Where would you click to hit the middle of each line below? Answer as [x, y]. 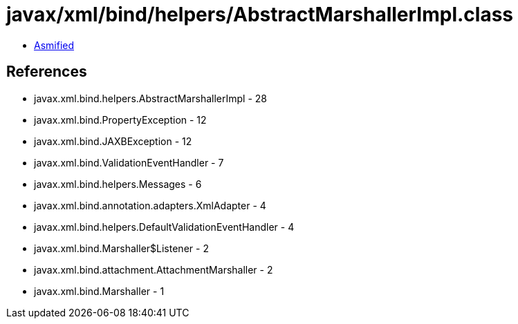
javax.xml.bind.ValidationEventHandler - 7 [129, 162]
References [47, 72]
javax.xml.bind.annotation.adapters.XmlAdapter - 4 [150, 205]
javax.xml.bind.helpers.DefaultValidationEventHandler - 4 [164, 227]
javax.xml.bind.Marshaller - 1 [99, 291]
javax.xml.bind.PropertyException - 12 [120, 120]
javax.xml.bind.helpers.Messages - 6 [118, 184]
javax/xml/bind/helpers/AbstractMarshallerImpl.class [260, 15]
